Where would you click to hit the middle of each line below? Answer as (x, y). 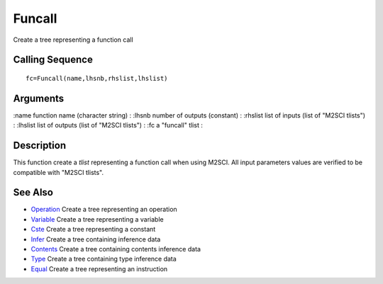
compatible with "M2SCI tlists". (59, 172)
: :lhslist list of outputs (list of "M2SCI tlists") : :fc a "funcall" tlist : (108, 125)
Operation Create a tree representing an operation (104, 210)
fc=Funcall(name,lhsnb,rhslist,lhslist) (97, 78)
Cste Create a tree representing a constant (93, 229)
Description (40, 146)
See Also (33, 192)
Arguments (39, 98)
